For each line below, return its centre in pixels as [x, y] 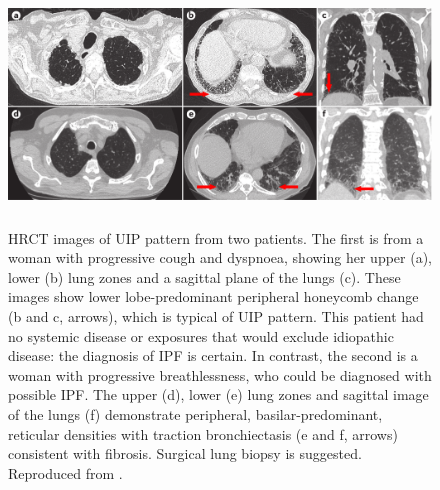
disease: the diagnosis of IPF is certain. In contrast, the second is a [213, 355]
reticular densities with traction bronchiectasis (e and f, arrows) [203, 433]
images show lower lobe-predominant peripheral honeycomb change [213, 296]
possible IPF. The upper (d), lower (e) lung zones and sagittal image [218, 394]
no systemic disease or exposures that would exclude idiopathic [201, 335]
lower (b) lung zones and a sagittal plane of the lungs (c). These [204, 276]
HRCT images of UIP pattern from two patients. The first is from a [216, 237]
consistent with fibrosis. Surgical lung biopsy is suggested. [185, 453]
